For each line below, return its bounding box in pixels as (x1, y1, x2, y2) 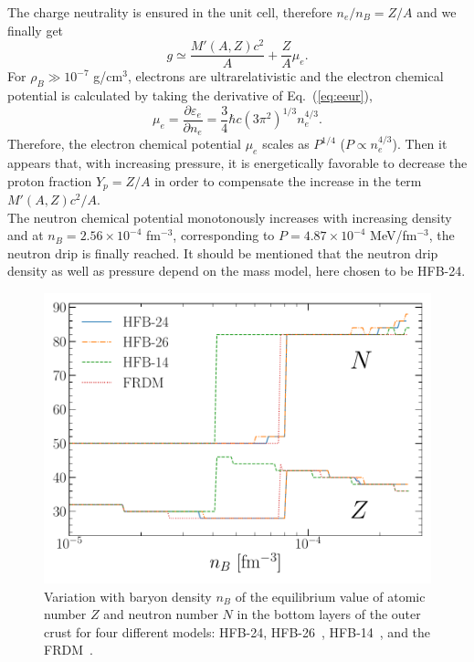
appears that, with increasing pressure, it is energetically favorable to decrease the (7, 153, 468, 173)
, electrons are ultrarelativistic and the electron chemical (127, 67, 444, 86)
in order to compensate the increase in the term (154, 171, 422, 190)
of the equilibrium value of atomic (235, 586, 426, 605)
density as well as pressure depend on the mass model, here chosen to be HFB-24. (7, 261, 466, 280)
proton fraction (7, 171, 92, 190)
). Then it (392, 134, 448, 153)
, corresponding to (173, 226, 275, 245)
